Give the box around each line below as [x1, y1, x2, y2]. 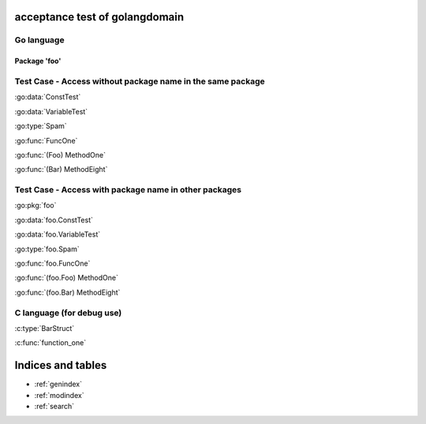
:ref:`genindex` [34, 379, 83, 389]
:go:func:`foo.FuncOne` [14, 258, 91, 268]
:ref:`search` [34, 401, 75, 411]
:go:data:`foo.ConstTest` [14, 215, 94, 225]
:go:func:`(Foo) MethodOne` [14, 150, 106, 159]
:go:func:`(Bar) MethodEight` [14, 165, 108, 174]
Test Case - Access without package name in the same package [14, 76, 265, 87]
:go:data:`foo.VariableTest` [14, 229, 101, 240]
